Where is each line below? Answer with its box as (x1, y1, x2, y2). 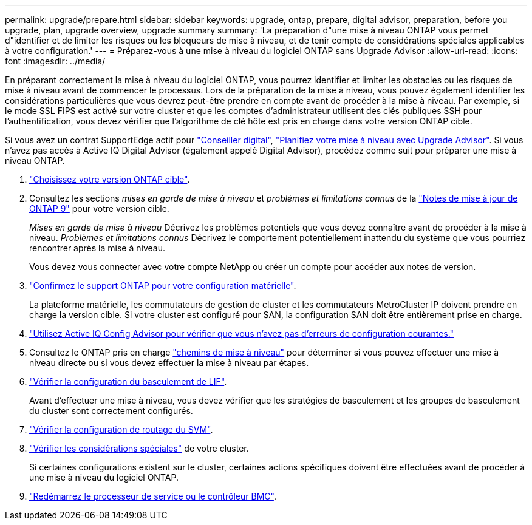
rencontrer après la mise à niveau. (29, 243, 165, 253)
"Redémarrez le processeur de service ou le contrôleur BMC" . (29, 491, 276, 501)
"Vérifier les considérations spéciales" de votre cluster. (29, 443, 249, 453)
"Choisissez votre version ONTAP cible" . (29, 174, 190, 185)
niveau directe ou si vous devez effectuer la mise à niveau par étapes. (29, 357, 309, 368)
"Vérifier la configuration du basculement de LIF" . (29, 376, 227, 387)
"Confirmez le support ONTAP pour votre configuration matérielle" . (29, 280, 296, 291)
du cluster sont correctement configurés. (29, 405, 193, 416)
